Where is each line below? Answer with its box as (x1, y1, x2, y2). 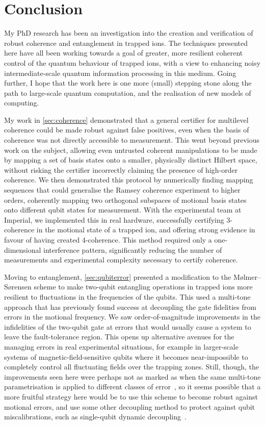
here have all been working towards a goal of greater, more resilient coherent (4, 47, 243, 58)
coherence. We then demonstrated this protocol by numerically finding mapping (4, 174, 253, 185)
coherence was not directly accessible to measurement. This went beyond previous (4, 135, 260, 145)
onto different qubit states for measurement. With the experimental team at (4, 204, 242, 215)
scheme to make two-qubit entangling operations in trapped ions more (34, 281, 253, 292)
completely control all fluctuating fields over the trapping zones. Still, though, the (4, 361, 259, 372)
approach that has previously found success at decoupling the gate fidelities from (4, 301, 256, 312)
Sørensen (4, 281, 32, 292)
